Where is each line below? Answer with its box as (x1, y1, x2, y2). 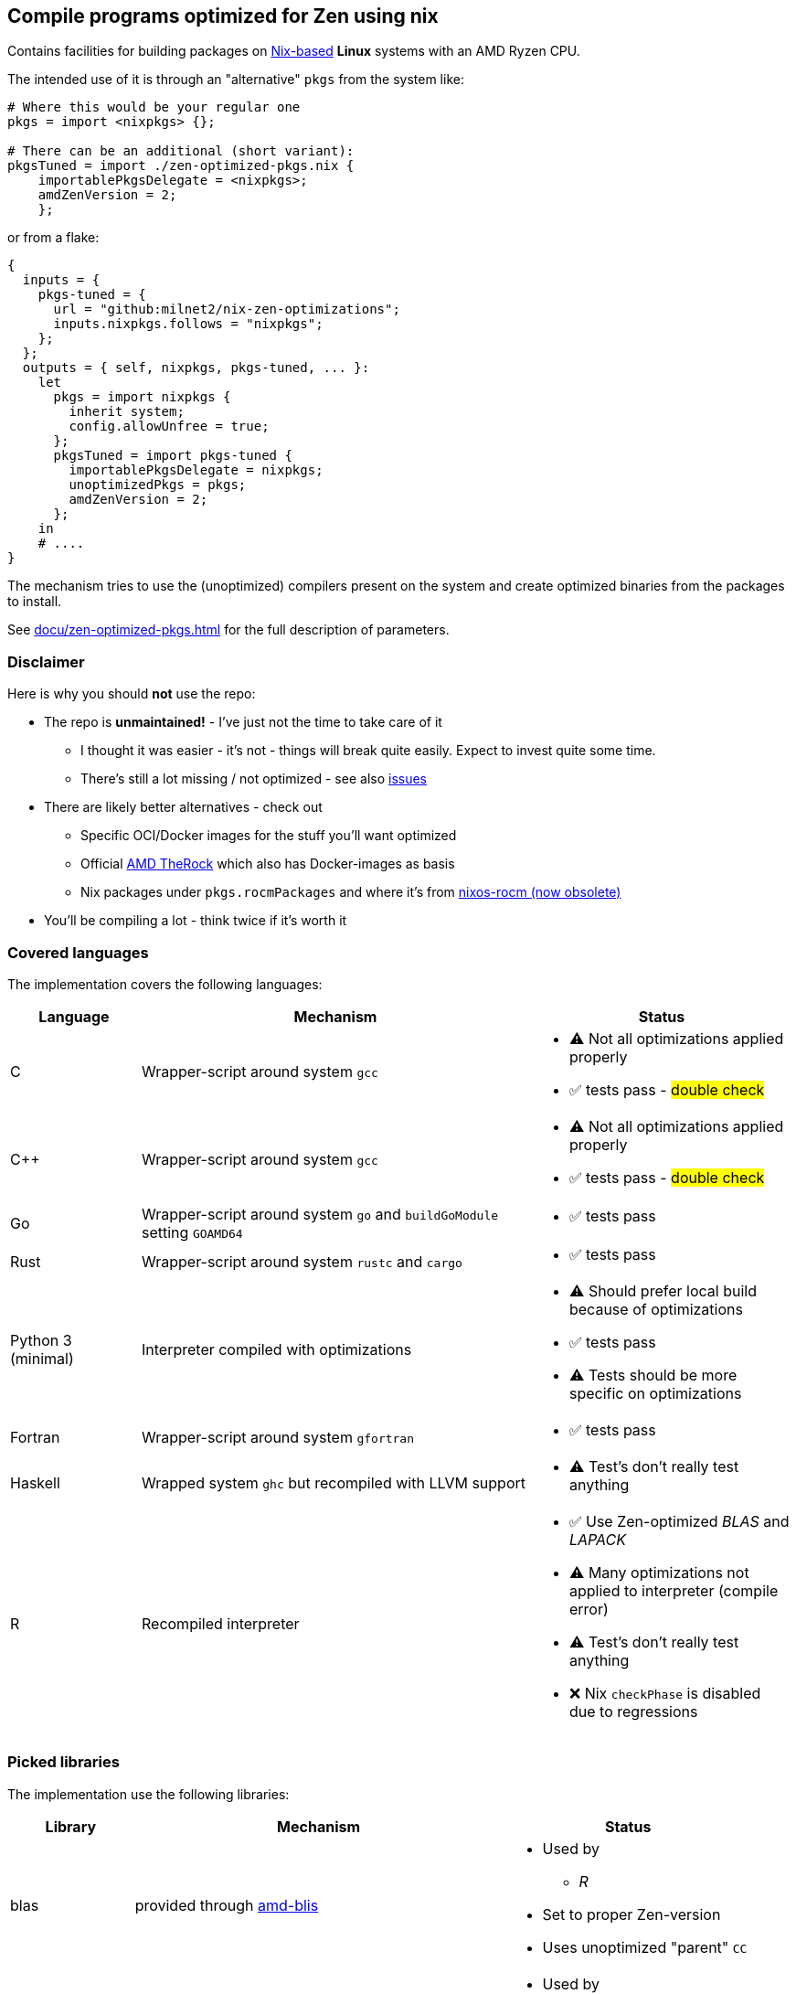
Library (45, 1817, 97, 1836)
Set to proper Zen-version (542, 1904, 721, 1924)
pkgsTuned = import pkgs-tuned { (53, 448, 292, 464)
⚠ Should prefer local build (568, 1281, 757, 1300)
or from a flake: (7, 229, 100, 246)
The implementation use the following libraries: (7, 1786, 290, 1802)
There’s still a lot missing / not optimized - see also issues (80, 771, 427, 787)
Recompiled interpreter (141, 1614, 300, 1633)
